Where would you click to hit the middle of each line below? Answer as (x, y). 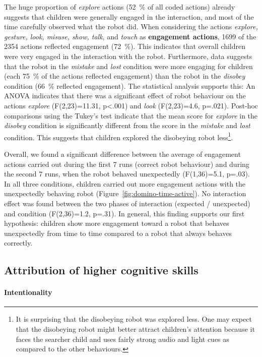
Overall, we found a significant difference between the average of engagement (122, 154)
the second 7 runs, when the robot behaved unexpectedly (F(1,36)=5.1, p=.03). (127, 174)
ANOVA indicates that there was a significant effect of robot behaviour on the (125, 96)
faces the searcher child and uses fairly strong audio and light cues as (122, 339)
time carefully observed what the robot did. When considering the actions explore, (131, 26)
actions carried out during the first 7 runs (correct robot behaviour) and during (127, 164)
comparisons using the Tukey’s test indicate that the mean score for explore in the (131, 115)
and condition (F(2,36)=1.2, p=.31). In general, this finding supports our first (124, 213)
